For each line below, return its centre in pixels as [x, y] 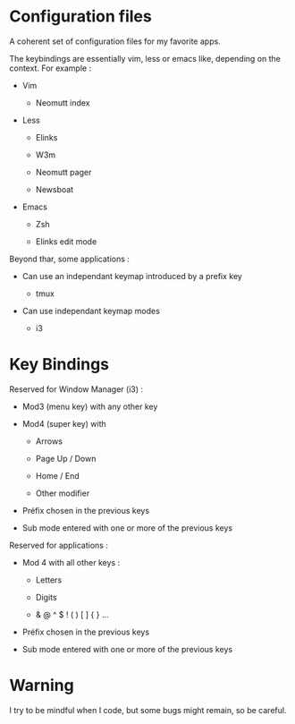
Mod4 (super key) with [64, 423]
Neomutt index [63, 102]
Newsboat [55, 189]
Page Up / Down [66, 458]
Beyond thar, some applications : [69, 259]
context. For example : [51, 68]
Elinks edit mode [66, 241]
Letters [49, 580]
